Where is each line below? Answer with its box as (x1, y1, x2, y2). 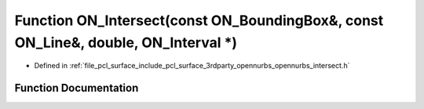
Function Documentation (14, 82, 139, 95)
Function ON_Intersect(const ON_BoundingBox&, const (14, 12, 384, 29)
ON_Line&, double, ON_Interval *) (14, 34, 238, 51)
